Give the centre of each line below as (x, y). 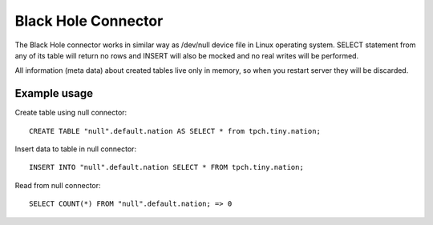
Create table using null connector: (71, 113)
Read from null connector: (58, 185)
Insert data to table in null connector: (75, 149)
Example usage (54, 93)
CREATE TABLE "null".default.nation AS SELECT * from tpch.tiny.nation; (175, 131)
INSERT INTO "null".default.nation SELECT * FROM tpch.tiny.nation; (166, 167)
